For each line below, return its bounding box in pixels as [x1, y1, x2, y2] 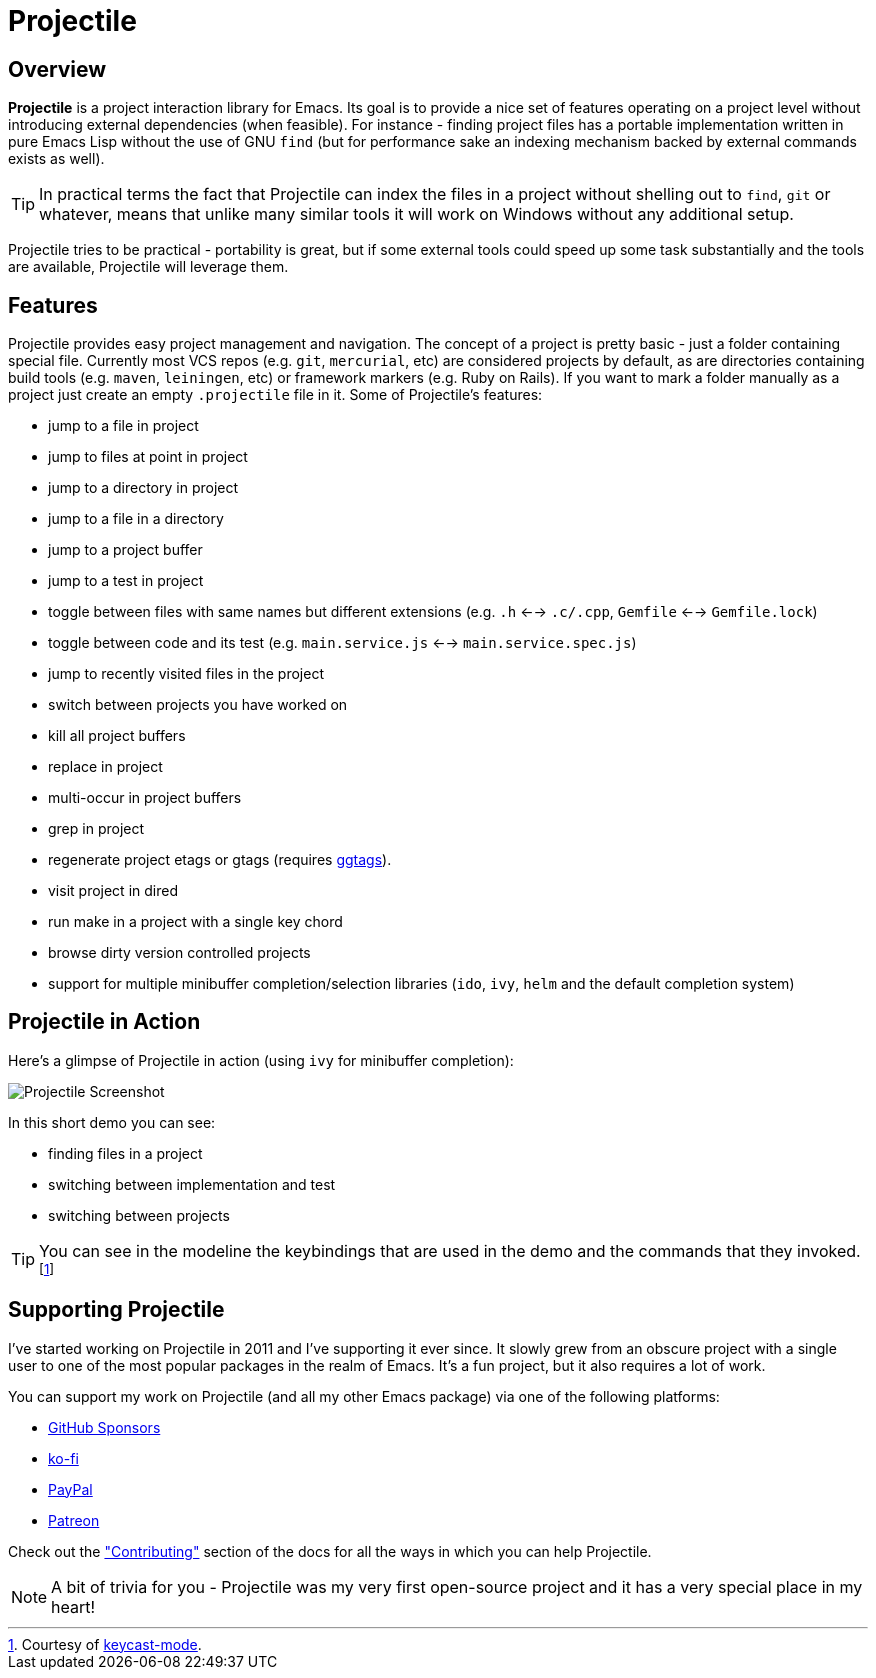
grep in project [48, 820, 145, 838]
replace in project [48, 758, 163, 776]
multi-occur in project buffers [48, 789, 242, 807]
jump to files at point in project [48, 448, 248, 466]
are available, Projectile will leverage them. [8, 258, 289, 276]
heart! [51, 1596, 96, 1617]
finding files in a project [48, 1144, 203, 1162]
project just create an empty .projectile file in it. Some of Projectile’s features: [8, 386, 543, 404]
